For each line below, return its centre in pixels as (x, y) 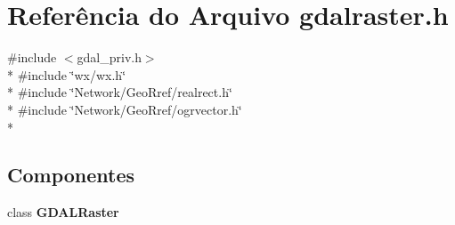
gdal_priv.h (109, 57)
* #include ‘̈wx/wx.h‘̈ (67, 74)
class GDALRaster (63, 212)
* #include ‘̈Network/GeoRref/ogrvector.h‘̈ (125, 109)
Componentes (71, 175)
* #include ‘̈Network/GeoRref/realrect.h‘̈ (120, 92)
